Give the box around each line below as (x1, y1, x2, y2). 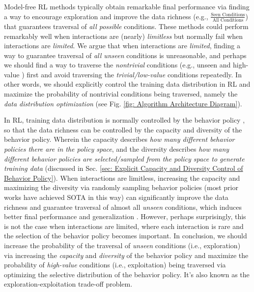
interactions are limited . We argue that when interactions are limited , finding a (4, 40, 240, 51)
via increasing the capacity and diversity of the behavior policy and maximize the (4, 250, 249, 260)
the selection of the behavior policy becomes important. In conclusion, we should (4, 230, 247, 241)
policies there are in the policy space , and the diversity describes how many (4, 144, 229, 154)
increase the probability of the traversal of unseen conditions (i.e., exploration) (4, 240, 241, 250)
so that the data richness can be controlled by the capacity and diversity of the (4, 124, 242, 134)
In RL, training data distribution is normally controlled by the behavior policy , (4, 115, 245, 125)
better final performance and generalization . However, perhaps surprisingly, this (4, 211, 246, 222)
